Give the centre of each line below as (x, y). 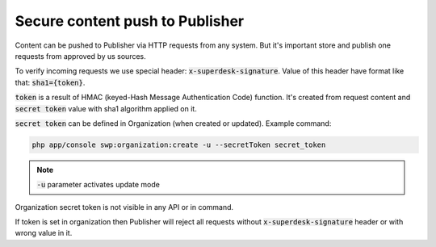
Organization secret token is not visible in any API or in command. (124, 207)
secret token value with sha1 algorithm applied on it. (106, 108)
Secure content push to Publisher (130, 21)
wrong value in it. (44, 233)
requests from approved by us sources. (81, 56)
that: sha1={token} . (50, 82)
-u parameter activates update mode (99, 185)
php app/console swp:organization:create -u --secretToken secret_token (179, 144)
